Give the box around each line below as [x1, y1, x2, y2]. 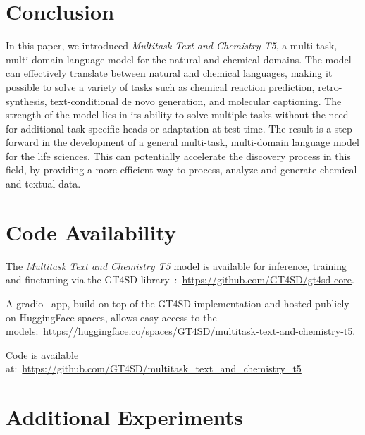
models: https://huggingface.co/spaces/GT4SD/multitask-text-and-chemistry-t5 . [6, 324, 356, 338]
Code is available [6, 347, 79, 362]
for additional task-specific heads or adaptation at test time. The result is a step [6, 121, 352, 135]
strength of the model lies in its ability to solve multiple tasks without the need [6, 107, 349, 122]
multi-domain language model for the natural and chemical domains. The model [6, 51, 352, 66]
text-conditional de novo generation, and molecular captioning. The [50, 93, 342, 108]
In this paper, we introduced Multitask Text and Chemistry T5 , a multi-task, [6, 38, 338, 53]
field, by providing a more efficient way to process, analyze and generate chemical [6, 162, 357, 177]
